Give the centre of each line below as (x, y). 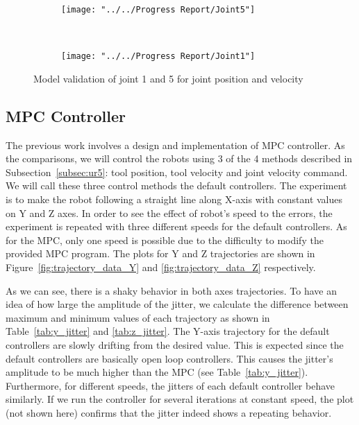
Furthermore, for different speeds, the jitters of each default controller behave (170, 385)
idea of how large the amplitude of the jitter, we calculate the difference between (177, 304)
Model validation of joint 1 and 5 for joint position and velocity (168, 78)
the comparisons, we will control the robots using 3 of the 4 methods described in (179, 158)
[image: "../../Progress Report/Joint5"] (158, 10)
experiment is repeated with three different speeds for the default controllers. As (176, 226)
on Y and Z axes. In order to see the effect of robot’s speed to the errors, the (169, 212)
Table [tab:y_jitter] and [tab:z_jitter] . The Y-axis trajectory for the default (168, 331)
